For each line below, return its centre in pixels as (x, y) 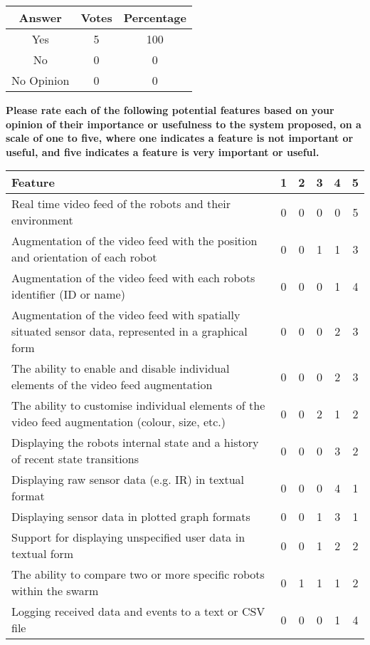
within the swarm (55, 591)
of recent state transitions (75, 459)
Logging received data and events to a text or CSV (138, 612)
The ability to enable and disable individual (121, 368)
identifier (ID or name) (68, 294)
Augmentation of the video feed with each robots (133, 278)
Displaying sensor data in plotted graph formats (131, 517)
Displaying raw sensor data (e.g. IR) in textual (128, 480)
